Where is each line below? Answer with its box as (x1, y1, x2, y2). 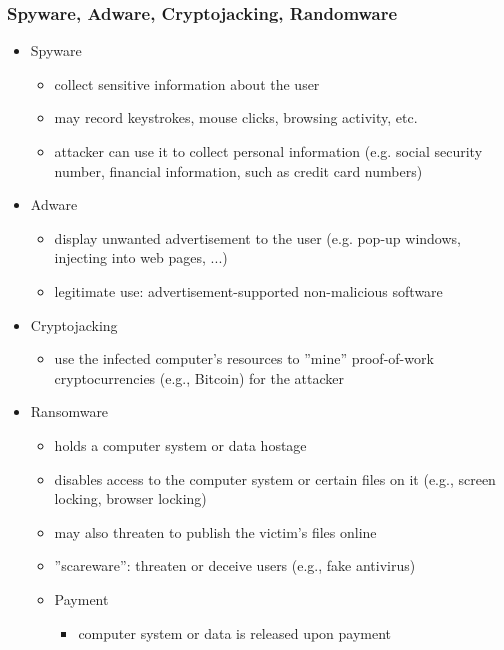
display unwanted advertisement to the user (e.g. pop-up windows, (54, 227, 461, 248)
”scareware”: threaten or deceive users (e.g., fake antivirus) (54, 555, 416, 576)
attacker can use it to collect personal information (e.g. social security (54, 141, 483, 161)
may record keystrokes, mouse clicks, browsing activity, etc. (54, 107, 418, 128)
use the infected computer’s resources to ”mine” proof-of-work (54, 348, 434, 369)
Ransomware (30, 401, 109, 422)
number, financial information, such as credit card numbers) (54, 160, 423, 181)
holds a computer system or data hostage (54, 434, 307, 455)
